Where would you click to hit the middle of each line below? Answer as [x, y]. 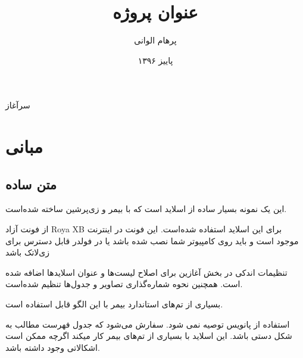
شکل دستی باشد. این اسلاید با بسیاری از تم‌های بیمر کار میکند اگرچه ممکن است [149, 336]
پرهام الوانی [155, 40]
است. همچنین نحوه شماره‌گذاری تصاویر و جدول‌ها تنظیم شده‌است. [124, 284]
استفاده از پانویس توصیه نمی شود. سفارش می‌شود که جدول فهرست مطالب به [148, 324]
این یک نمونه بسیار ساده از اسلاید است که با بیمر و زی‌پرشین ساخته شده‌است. [146, 209]
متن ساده [31, 184]
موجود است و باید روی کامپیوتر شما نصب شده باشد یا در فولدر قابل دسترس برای [152, 240]
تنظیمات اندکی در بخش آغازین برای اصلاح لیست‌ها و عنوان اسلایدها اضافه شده [146, 272]
